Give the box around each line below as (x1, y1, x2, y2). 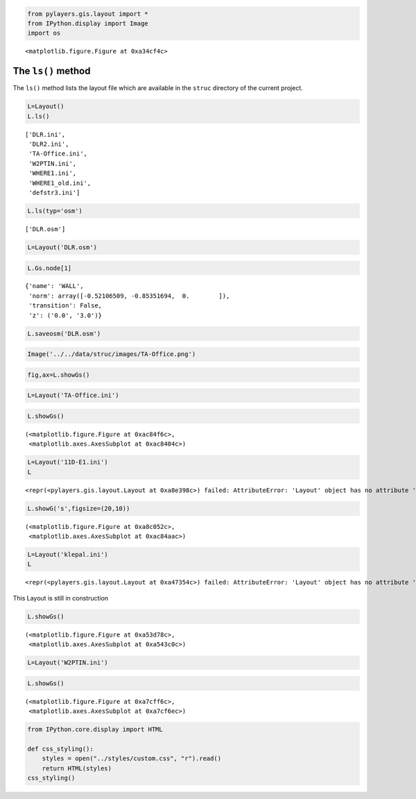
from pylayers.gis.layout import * (27, 10, 148, 17)
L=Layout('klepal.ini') (27, 550, 109, 559)
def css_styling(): (27, 745, 94, 752)
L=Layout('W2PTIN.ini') (27, 659, 109, 666)
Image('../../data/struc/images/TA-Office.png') (27, 351, 196, 358)
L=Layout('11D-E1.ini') (27, 458, 109, 466)
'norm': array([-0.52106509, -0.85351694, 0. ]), (28, 292, 230, 300)
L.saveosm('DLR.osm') (27, 330, 101, 337)
